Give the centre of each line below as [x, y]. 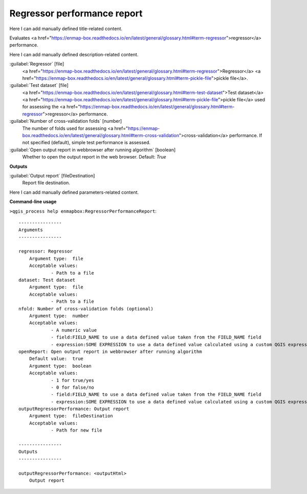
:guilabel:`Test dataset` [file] [39, 85]
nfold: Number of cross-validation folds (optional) [86, 309]
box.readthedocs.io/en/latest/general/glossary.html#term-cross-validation [101, 136]
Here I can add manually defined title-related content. [66, 29]
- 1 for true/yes [73, 380]
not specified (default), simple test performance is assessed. [86, 143]
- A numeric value [74, 330]
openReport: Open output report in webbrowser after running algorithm [110, 351]
